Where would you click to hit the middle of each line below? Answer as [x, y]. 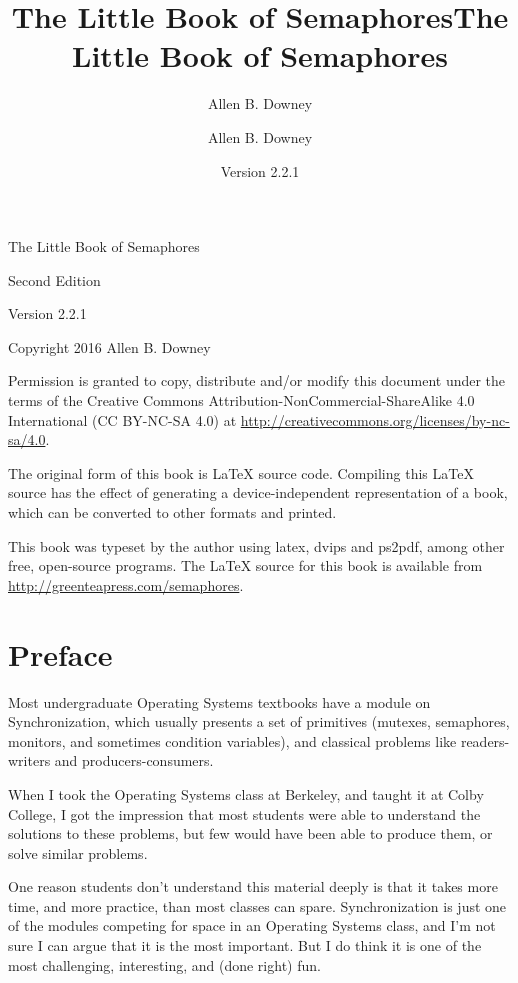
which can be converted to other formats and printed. [172, 512]
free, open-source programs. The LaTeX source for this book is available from [245, 565]
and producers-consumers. [134, 760]
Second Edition [54, 279]
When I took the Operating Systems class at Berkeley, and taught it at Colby [246, 793]
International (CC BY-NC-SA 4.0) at [122, 419]
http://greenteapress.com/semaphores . [126, 584]
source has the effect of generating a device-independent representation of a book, [258, 492]
